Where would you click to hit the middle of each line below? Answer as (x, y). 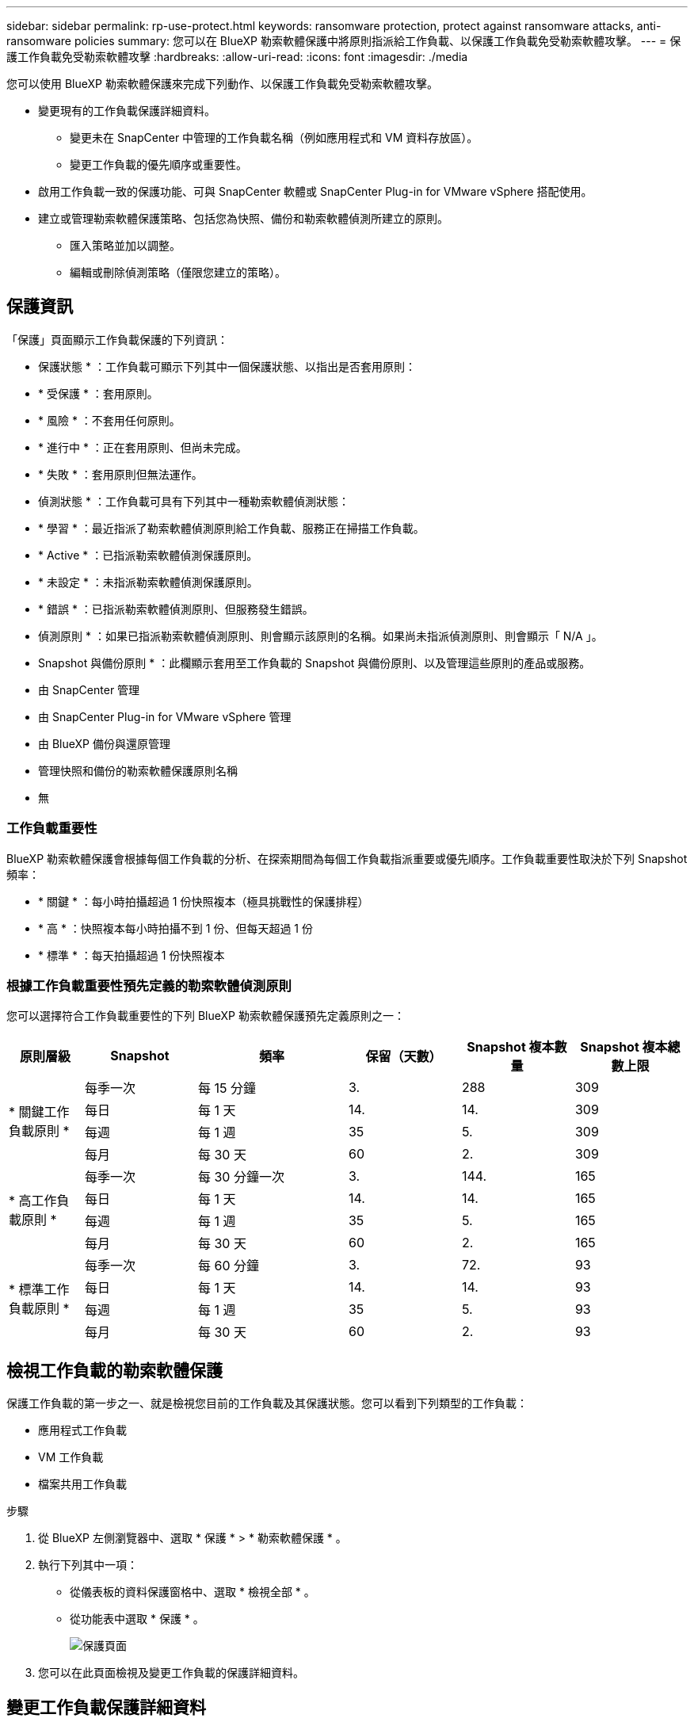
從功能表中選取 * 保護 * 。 (137, 1619)
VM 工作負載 (71, 1457)
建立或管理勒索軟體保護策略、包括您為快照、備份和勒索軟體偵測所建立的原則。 (243, 218)
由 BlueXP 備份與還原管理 (104, 743)
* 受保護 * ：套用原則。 (98, 393)
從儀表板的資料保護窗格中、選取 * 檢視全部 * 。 (193, 1592)
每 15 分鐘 (227, 1088)
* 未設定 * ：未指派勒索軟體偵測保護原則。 (148, 582)
